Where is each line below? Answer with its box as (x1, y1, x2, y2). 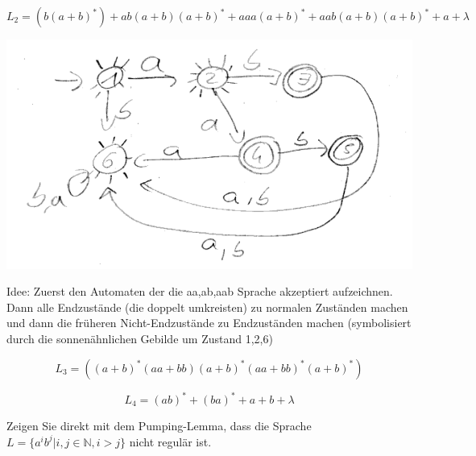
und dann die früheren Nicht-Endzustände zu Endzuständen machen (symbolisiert (6, 314, 412, 331)
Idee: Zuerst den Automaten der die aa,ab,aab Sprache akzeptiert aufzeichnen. (6, 283, 393, 300)
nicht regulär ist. (129, 433, 212, 450)
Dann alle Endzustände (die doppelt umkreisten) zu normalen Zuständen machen (6, 298, 408, 315)
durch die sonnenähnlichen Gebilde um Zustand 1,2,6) (6, 330, 273, 346)
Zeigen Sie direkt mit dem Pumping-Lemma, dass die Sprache (6, 417, 312, 434)
